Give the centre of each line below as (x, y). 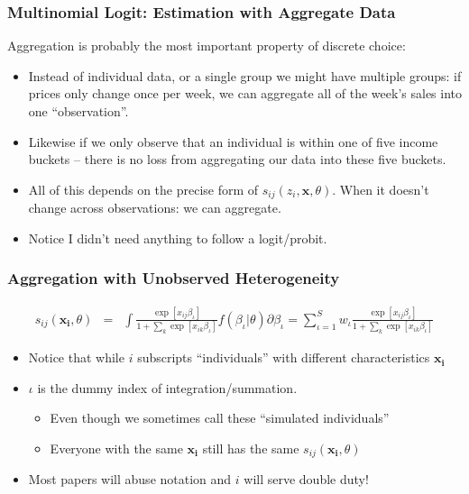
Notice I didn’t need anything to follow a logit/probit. (178, 238)
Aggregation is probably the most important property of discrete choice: (207, 46)
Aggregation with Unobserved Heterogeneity (174, 278)
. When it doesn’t (381, 189)
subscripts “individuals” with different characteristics (284, 357)
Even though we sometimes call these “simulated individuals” (220, 418)
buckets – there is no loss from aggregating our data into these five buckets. (237, 159)
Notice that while (76, 357)
